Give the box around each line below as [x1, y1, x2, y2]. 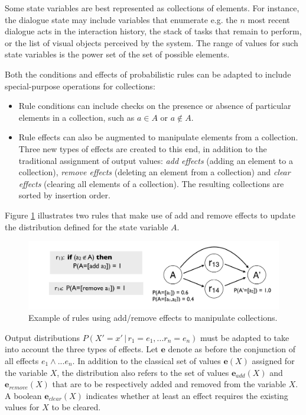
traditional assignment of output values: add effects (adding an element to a [18, 154, 293, 166]
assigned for [252, 354, 295, 366]
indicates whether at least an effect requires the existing [86, 389, 288, 401]
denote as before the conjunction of [168, 343, 296, 355]
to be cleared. [51, 401, 101, 413]
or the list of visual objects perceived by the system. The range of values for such [5, 36, 298, 49]
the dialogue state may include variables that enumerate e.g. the [5, 13, 237, 25]
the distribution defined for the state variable [5, 220, 168, 233]
